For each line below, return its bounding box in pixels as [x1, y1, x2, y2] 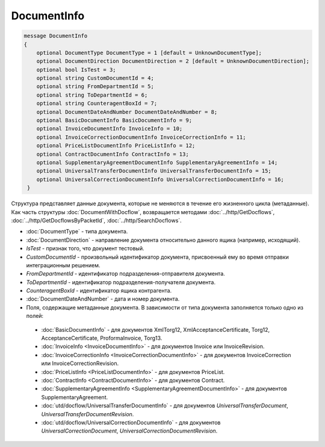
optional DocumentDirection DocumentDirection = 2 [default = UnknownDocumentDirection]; [36, 58, 310, 65]
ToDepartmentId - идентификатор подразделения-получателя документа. [26, 278, 216, 286]
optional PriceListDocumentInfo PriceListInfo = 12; [36, 142, 196, 149]
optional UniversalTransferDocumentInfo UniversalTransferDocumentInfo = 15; [36, 168, 272, 174]
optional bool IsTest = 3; [36, 66, 117, 73]
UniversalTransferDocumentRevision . [41, 410, 134, 417]
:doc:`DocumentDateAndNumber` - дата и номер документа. [26, 296, 180, 303]
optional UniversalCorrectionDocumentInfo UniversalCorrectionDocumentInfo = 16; [36, 176, 284, 183]
